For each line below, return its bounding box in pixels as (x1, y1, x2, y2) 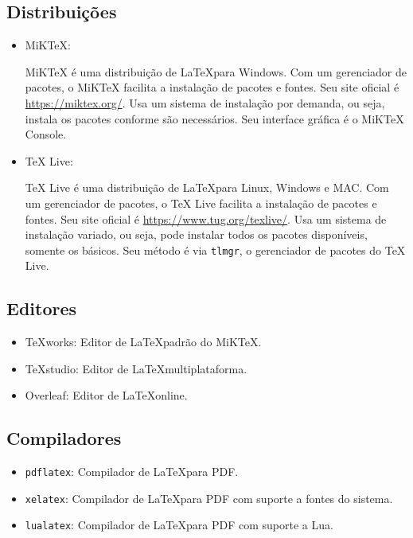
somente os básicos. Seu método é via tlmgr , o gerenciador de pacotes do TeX (25, 241, 406, 258)
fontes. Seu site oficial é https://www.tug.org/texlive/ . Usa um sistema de (25, 210, 387, 227)
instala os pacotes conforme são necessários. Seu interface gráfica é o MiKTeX (25, 110, 404, 127)
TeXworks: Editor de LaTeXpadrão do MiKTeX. (25, 333, 262, 350)
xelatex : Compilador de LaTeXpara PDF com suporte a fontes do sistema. (25, 489, 393, 506)
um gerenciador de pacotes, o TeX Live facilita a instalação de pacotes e (25, 194, 377, 211)
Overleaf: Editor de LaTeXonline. (25, 387, 188, 403)
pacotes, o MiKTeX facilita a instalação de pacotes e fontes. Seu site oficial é (25, 79, 399, 96)
